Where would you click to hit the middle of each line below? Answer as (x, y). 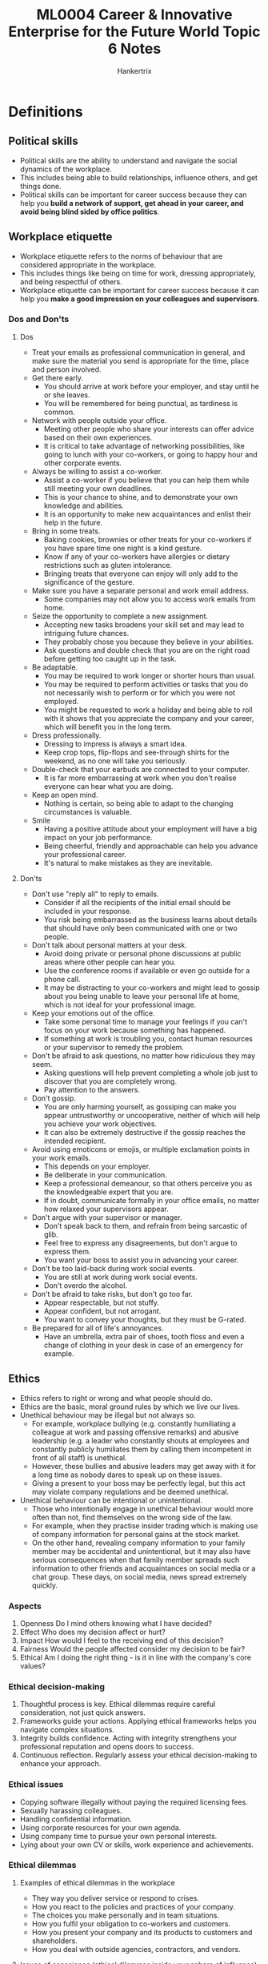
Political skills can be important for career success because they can (133, 195)
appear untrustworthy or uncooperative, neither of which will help (152, 1115)
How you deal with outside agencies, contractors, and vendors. (136, 1949)
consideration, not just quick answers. (82, 1712)
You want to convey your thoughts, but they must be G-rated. (145, 1319)
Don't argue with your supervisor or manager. (107, 1217)
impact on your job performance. (98, 837)
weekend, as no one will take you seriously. (115, 761)
